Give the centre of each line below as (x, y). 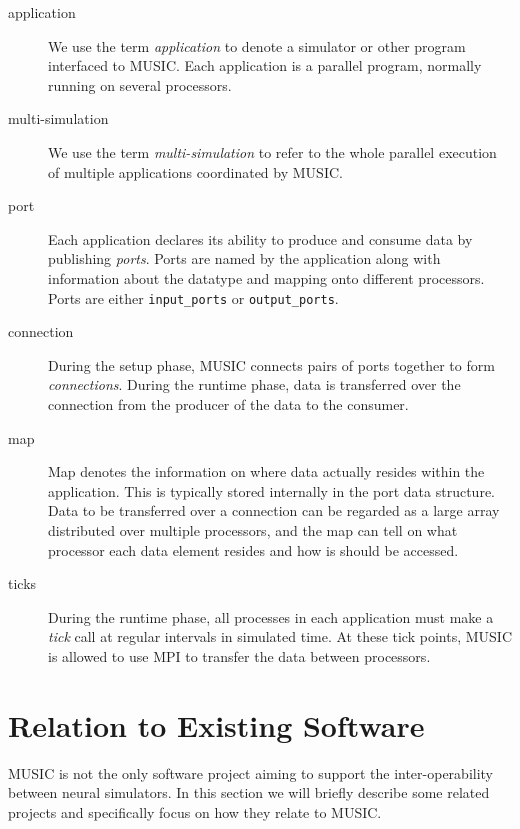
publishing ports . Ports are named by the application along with (244, 258)
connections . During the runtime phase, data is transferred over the (254, 384)
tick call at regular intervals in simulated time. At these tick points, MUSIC (280, 636)
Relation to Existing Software (216, 724)
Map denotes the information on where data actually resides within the (266, 471)
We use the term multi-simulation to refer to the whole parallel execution (272, 151)
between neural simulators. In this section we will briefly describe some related (249, 792)
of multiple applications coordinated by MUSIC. (195, 171)
